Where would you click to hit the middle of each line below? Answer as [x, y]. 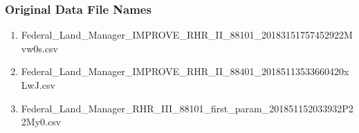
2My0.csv [41, 122]
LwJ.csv [38, 85]
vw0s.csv [39, 48]
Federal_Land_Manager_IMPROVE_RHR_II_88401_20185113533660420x [185, 71]
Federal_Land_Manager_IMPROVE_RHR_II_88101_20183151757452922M [187, 35]
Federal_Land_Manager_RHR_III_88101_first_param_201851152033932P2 [187, 108]
